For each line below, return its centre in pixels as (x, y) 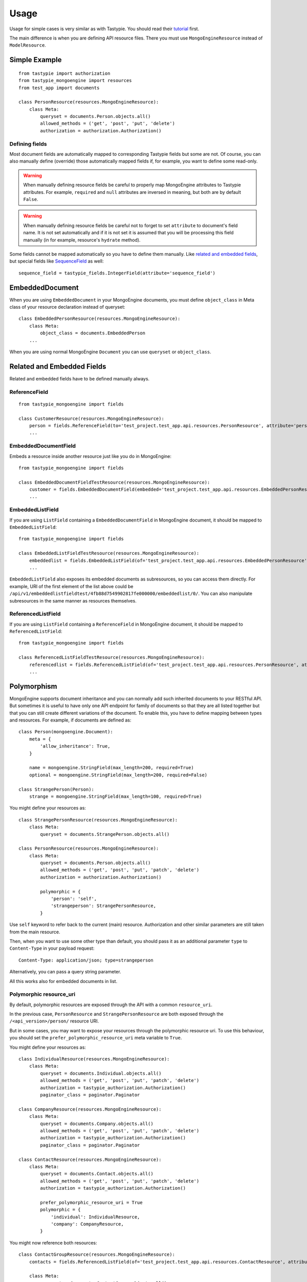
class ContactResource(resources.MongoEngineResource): (90, 1159)
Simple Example (36, 60)
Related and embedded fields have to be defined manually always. (80, 378)
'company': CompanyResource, (87, 1224)
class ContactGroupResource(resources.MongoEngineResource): (97, 1255)
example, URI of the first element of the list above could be (71, 586)
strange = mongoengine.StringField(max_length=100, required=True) (115, 796)
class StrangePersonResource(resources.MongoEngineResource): (98, 820)
